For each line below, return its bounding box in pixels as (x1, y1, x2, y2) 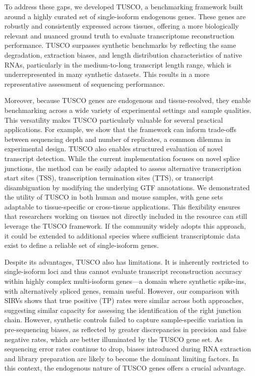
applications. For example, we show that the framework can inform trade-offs (4, 124, 236, 135)
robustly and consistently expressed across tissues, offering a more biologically (4, 21, 239, 31)
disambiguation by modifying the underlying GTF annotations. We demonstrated (4, 182, 250, 192)
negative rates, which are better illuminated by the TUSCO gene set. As (4, 334, 223, 344)
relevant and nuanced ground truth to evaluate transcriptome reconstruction (4, 30, 234, 40)
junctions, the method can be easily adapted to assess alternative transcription (4, 163, 242, 173)
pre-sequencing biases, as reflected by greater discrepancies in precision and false (4, 324, 247, 334)
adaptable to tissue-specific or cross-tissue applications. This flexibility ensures (4, 201, 241, 211)
